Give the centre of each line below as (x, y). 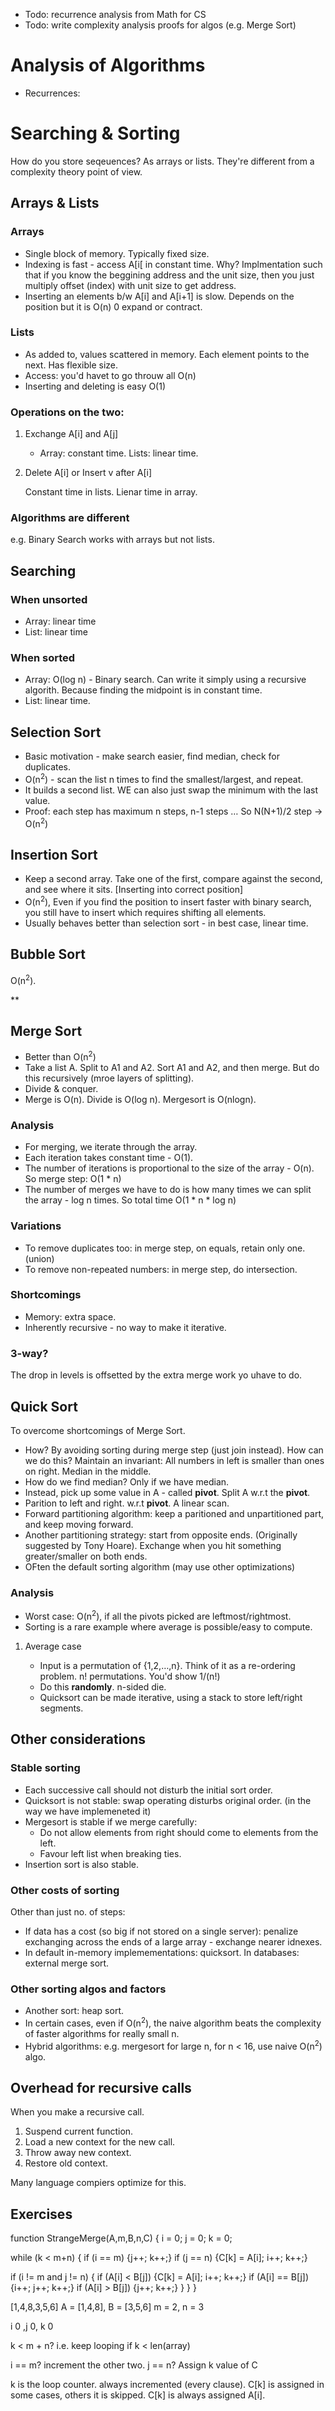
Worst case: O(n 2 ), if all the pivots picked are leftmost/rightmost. (158, 1615)
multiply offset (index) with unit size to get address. (130, 285)
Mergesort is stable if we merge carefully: (111, 1821)
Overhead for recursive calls (101, 2087)
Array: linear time (60, 621)
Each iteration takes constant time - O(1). (109, 1158)
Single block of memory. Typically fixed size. (117, 253)
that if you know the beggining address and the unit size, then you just (169, 275)
